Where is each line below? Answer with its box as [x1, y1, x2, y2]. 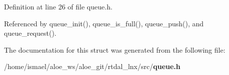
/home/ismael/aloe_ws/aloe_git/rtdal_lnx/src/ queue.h [4, 61, 180, 72]
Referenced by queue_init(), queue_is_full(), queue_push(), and [4, 18, 204, 28]
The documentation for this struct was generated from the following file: [4, 44, 225, 55]
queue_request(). [4, 28, 56, 38]
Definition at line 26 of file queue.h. [4, 1, 112, 11]
